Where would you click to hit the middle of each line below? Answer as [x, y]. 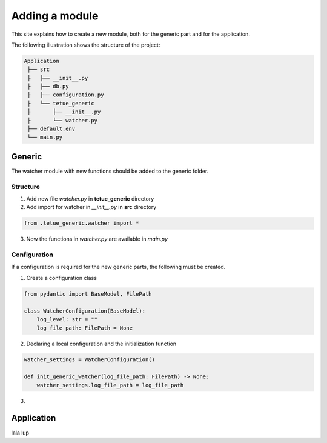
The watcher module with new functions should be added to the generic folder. [110, 171]
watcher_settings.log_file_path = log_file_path [110, 385]
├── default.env [51, 129]
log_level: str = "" [67, 319]
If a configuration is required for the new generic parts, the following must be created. [118, 267]
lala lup [20, 433]
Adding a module [55, 16]
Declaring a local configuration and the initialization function [101, 344]
